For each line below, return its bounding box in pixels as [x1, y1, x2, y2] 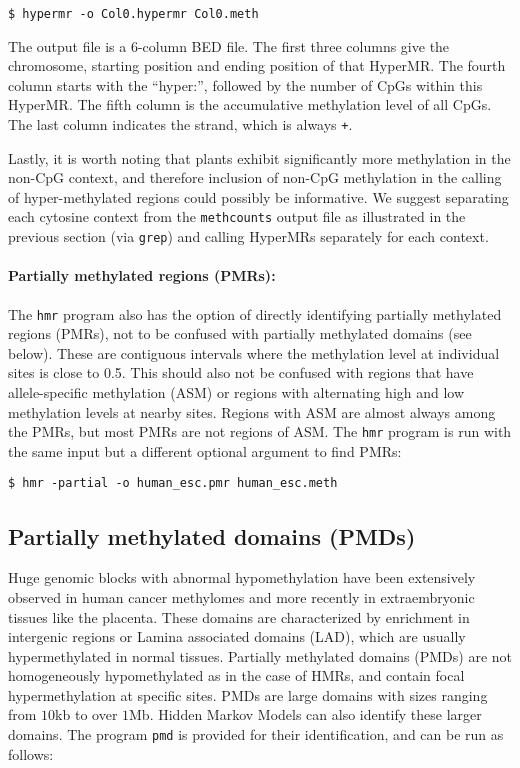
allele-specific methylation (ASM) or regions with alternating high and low [8, 382, 465, 403]
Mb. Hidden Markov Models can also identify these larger [129, 704, 482, 725]
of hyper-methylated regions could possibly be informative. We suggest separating [8, 186, 509, 207]
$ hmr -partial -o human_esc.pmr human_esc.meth [8, 476, 338, 491]
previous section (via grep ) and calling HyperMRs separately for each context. [8, 226, 489, 247]
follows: [8, 743, 54, 764]
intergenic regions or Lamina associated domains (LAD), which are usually [8, 626, 466, 647]
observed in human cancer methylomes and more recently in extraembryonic [8, 586, 475, 607]
